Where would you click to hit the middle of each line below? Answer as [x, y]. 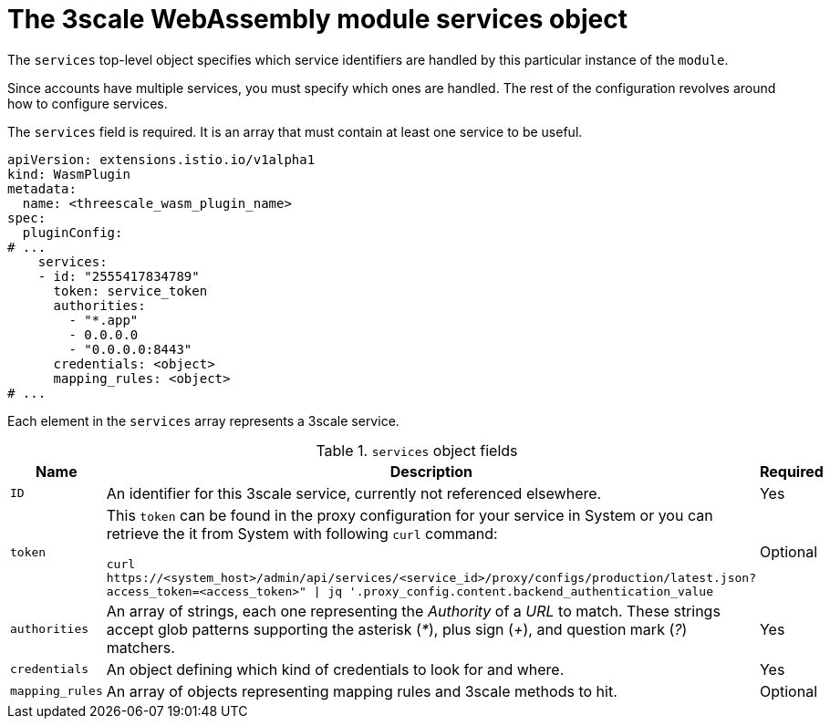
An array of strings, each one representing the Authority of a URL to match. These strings [413, 611]
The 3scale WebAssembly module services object [317, 19]
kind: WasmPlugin [69, 174]
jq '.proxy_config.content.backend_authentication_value [521, 591]
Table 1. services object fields [417, 450]
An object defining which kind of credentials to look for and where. [335, 669]
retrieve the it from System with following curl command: [302, 533]
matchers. [140, 647]
